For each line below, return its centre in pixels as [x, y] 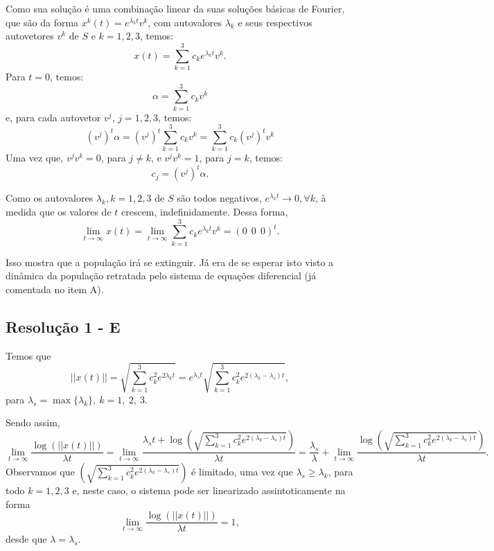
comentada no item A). [55, 289]
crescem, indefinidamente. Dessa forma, [205, 212]
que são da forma [42, 22]
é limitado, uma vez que [242, 472]
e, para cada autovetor [53, 117]
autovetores [30, 36]
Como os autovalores [50, 198]
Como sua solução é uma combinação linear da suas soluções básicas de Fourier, [175, 8]
